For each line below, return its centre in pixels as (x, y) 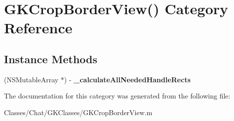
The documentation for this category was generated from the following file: (117, 96)
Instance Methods (51, 59)
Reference (38, 28)
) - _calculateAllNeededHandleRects (127, 79)
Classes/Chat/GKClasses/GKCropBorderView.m (78, 112)
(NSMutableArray (31, 79)
